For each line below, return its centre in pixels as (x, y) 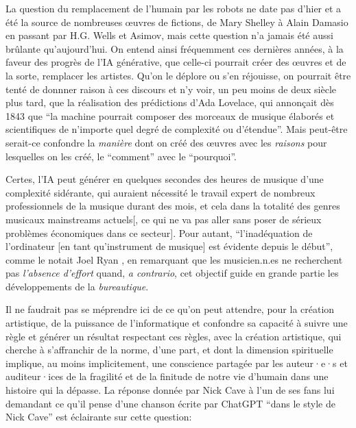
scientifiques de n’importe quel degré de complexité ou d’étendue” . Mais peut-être (177, 129)
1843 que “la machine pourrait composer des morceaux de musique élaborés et (170, 115)
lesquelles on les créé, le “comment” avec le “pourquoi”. (121, 156)
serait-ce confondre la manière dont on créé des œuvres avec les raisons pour (166, 142)
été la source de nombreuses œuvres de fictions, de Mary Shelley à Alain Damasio (177, 22)
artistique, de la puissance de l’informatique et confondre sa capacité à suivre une (177, 323)
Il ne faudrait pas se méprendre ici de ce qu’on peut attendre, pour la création (170, 309)
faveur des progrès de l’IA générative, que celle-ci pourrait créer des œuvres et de (176, 62)
